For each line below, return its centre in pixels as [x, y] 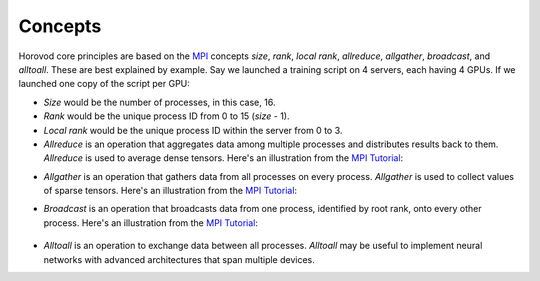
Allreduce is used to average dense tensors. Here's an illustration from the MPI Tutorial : [223, 158]
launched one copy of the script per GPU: [104, 84]
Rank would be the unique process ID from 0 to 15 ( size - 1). [166, 116]
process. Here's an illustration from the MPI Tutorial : [151, 222]
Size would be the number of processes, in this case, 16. [159, 102]
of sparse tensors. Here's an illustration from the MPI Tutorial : [170, 191]
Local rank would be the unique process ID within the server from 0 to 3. [193, 130]
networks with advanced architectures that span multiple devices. [179, 259]
